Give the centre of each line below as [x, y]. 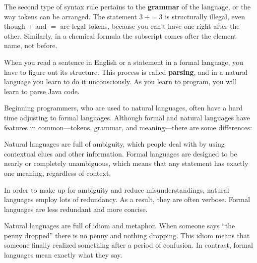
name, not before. [31, 45]
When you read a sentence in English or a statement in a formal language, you [124, 62]
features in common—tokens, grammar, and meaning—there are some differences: [128, 127]
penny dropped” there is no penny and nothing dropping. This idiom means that [127, 235]
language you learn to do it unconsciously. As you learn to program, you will [121, 81]
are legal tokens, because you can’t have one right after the [150, 26]
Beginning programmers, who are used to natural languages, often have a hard [123, 108]
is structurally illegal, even [205, 16]
